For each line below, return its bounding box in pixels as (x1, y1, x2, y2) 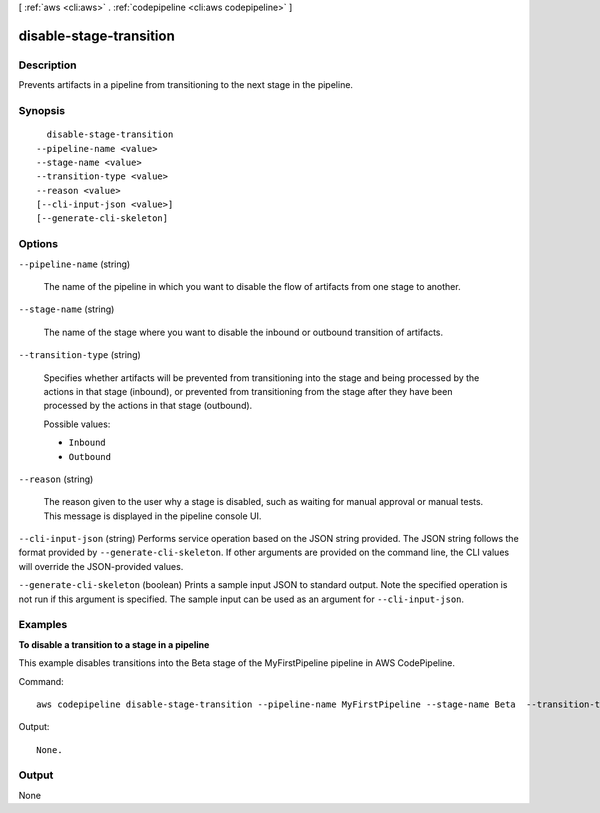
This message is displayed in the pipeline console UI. (43, 510, 262, 522)
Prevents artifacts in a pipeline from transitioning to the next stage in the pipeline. (18, 79, 354, 91)
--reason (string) (18, 473, 94, 485)
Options (18, 237, 59, 251)
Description (18, 58, 77, 72)
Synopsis (18, 103, 65, 117)
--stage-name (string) (18, 303, 115, 315)
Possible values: (43, 418, 111, 430)
